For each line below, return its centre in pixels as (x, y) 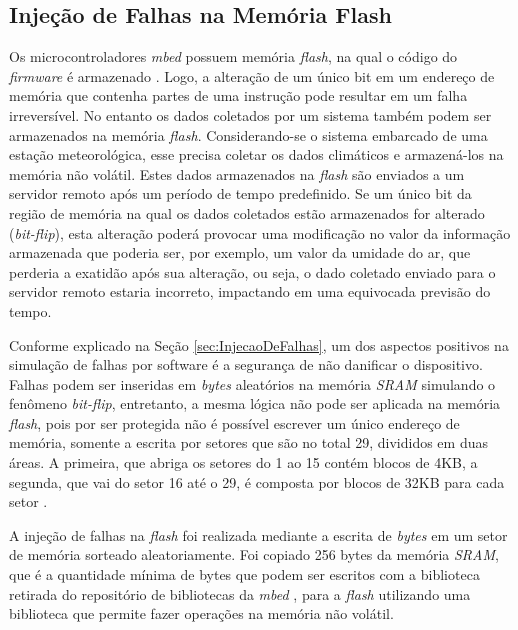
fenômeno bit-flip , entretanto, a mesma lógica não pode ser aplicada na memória (255, 403)
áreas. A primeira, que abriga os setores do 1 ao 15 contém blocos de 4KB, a (243, 462)
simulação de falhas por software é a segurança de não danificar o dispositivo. (246, 364)
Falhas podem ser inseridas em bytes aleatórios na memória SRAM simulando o (252, 383)
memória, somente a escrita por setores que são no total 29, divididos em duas (248, 442)
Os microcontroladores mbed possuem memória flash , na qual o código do (233, 56)
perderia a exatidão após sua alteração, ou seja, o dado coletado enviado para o (252, 271)
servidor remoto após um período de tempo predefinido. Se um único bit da (240, 193)
